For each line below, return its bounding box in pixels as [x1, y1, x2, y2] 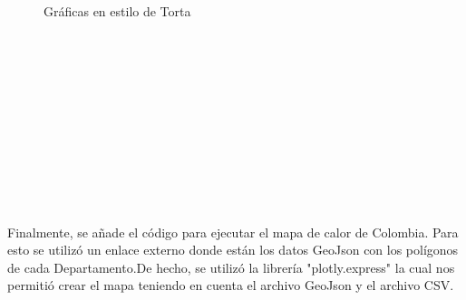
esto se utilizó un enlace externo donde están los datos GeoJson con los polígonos [7, 240, 459, 259]
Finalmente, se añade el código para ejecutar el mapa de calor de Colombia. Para [7, 222, 459, 241]
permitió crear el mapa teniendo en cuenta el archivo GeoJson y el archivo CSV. [7, 276, 454, 295]
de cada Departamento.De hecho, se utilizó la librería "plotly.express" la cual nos [7, 257, 455, 276]
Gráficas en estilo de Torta [44, 2, 191, 20]
